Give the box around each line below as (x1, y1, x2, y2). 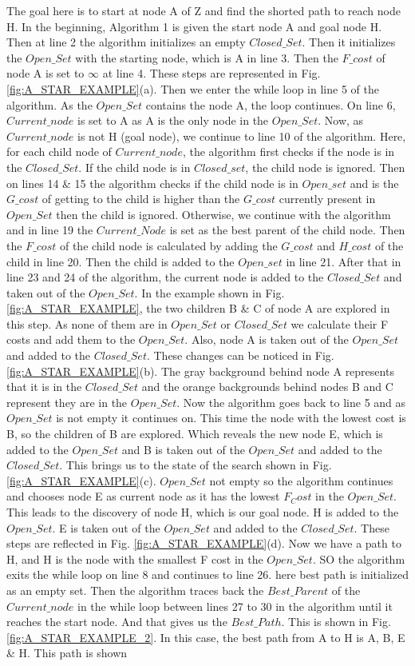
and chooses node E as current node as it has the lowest (6, 488, 280, 504)
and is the (350, 174, 399, 191)
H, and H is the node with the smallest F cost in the (6, 550, 263, 567)
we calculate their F (290, 315, 389, 332)
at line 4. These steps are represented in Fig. (102, 65, 321, 82)
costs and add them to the (6, 331, 136, 348)
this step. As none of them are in (6, 315, 168, 332)
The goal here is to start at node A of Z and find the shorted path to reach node (6, 2, 401, 18)
